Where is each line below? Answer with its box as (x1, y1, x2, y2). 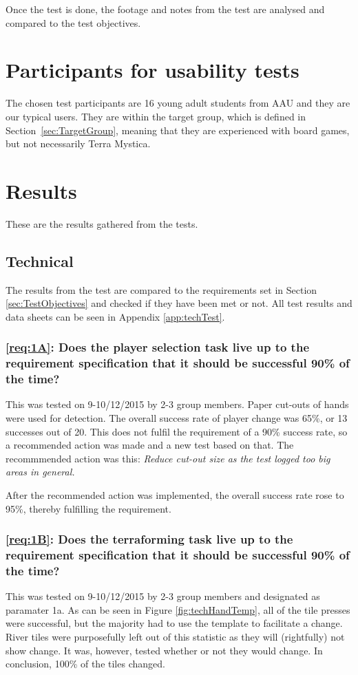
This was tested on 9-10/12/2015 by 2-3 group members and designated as (6, 589, 320, 603)
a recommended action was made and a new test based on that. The (6, 438, 294, 452)
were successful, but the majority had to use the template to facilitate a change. (6, 616, 343, 630)
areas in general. (6, 464, 75, 479)
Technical (6, 250, 74, 271)
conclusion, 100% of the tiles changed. (6, 656, 165, 671)
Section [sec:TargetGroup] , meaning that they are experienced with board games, (6, 122, 350, 137)
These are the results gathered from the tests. (6, 216, 198, 231)
